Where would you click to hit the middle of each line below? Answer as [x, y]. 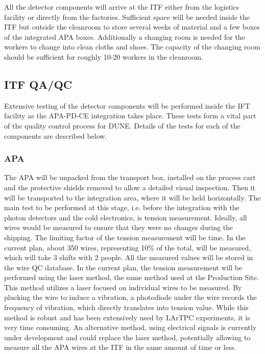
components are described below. [56, 135]
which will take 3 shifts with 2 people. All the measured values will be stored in [129, 257]
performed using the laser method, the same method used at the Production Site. [131, 277]
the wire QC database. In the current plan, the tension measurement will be [123, 267]
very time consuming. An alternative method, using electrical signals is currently [130, 327]
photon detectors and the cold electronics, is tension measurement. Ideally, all [126, 217]
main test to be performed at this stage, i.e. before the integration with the [122, 207]
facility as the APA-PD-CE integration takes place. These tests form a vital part [130, 116]
